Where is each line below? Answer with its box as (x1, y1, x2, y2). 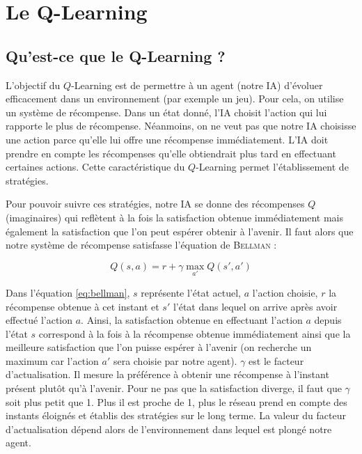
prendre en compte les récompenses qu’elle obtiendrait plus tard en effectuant (6, 146, 336, 160)
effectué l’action (6, 313, 73, 327)
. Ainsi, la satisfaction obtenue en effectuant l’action (81, 313, 303, 327)
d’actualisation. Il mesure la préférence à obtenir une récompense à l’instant (6, 367, 329, 382)
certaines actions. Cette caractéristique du (6, 159, 185, 174)
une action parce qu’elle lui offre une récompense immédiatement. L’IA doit (6, 132, 329, 146)
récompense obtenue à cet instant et (6, 299, 159, 313)
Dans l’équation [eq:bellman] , (6, 285, 130, 299)
